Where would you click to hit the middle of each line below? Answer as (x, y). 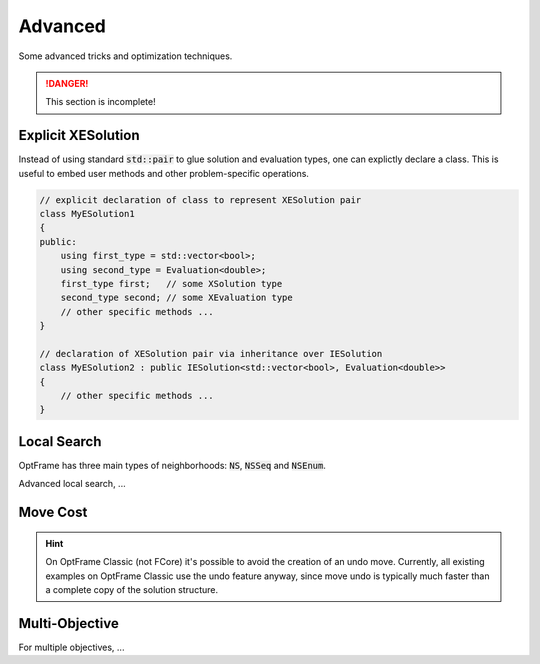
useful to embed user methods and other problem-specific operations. (164, 173)
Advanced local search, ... (72, 484)
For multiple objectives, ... (71, 647)
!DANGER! (67, 83)
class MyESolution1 (87, 213)
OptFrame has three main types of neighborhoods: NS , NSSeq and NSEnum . (172, 465)
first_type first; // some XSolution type (171, 283)
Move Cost (53, 512)
